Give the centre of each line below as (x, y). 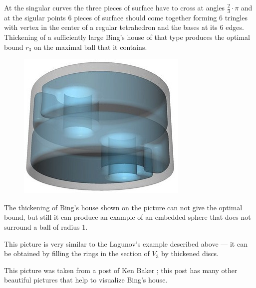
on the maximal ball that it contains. (90, 47)
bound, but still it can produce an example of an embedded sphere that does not (128, 217)
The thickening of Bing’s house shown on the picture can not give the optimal (123, 207)
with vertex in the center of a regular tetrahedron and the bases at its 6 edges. (124, 27)
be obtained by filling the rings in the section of (77, 253)
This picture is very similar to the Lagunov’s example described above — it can (126, 243)
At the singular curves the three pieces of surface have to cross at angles (115, 7)
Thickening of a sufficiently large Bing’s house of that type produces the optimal (127, 37)
